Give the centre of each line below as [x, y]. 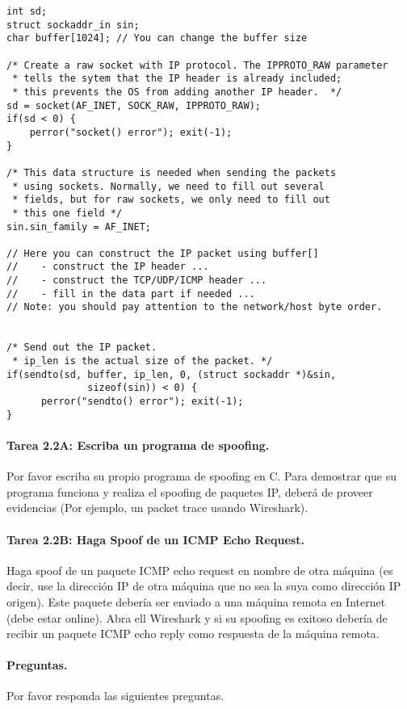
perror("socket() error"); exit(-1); [131, 132]
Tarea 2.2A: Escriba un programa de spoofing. [138, 445]
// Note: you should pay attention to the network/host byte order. [195, 307]
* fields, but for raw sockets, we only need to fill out [171, 200]
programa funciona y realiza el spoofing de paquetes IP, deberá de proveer [190, 491]
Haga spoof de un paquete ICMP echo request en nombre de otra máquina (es [200, 570]
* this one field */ [67, 213]
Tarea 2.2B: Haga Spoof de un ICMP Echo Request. [155, 539]
